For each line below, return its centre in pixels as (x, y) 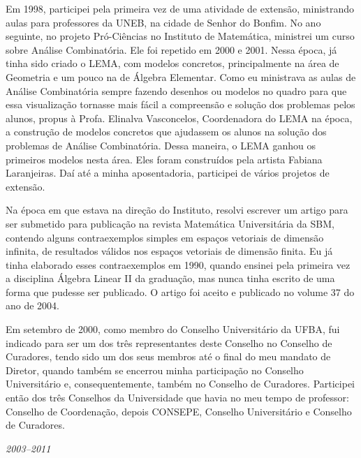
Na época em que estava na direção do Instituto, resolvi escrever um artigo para (177, 210)
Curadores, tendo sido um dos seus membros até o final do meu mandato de (168, 356)
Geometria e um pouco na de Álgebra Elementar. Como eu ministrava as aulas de (181, 76)
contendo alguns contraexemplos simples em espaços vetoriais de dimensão (165, 237)
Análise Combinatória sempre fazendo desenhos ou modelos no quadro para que (176, 90)
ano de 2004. (32, 305)
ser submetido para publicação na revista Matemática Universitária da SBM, (170, 223)
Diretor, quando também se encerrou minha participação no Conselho (155, 370)
